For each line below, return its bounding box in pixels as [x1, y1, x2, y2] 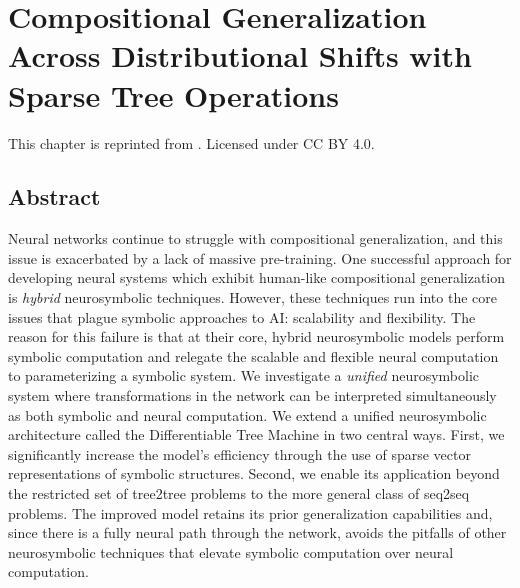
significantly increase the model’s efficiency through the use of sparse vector [8, 443, 471, 464]
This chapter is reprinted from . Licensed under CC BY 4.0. [8, 132, 375, 153]
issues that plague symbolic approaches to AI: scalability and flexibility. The [8, 306, 476, 327]
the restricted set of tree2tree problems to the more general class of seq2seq [8, 483, 470, 504]
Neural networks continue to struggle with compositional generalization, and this [8, 228, 503, 249]
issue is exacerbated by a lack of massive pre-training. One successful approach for [8, 247, 512, 268]
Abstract [8, 181, 101, 212]
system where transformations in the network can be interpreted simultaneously [8, 385, 497, 406]
